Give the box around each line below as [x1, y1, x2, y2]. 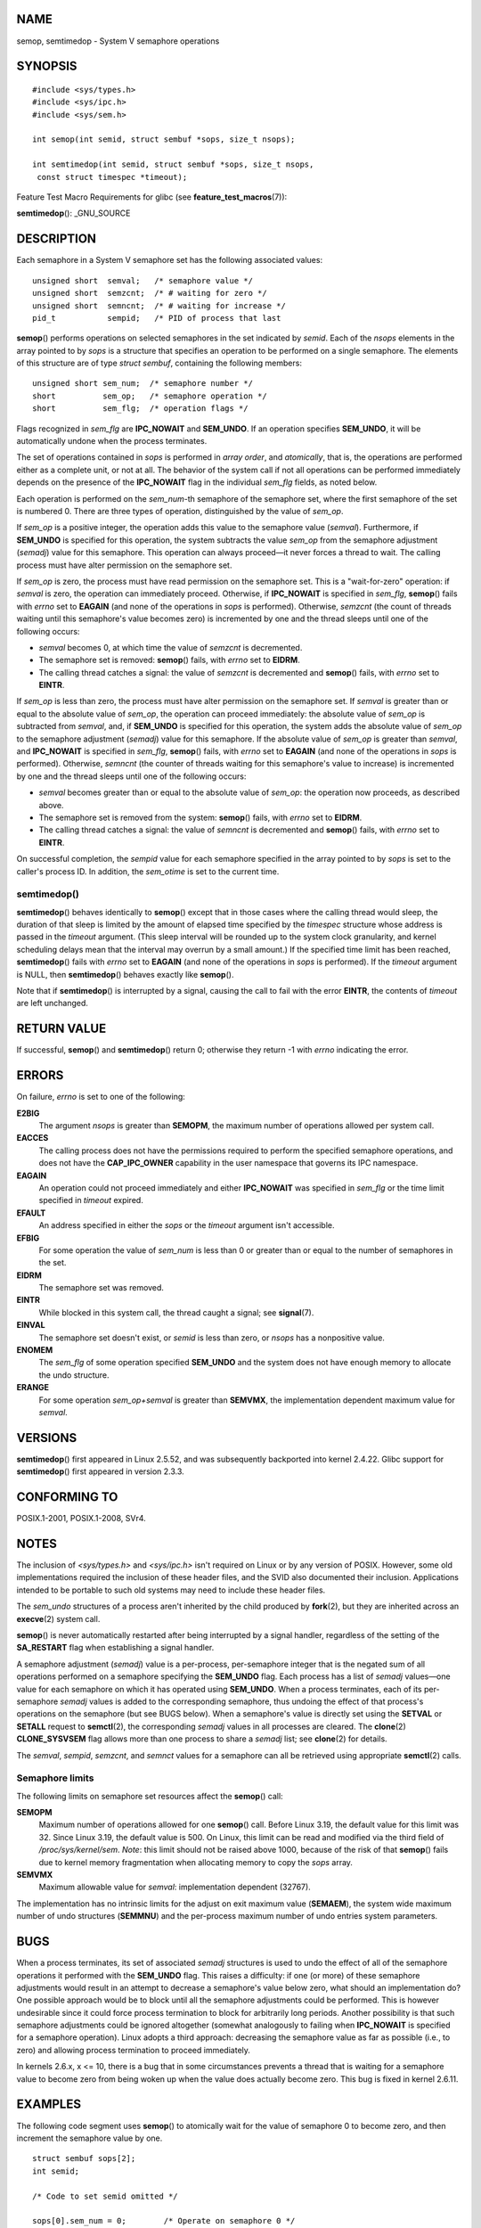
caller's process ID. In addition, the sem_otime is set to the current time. [16, 865, 280, 877]
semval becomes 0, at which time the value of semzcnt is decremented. [38, 642, 303, 652]
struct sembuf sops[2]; [32, 2153, 136, 2164]
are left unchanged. [16, 998, 89, 1009]
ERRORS [16, 1068, 64, 1083]
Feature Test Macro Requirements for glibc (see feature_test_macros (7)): [16, 192, 288, 202]
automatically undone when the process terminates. [16, 436, 208, 446]
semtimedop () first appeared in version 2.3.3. [16, 1466, 184, 1477]
